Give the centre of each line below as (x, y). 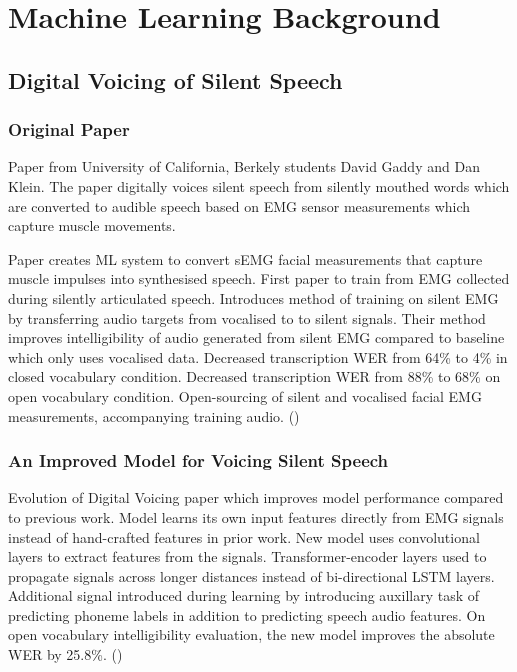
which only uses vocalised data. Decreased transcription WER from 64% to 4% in (258, 356)
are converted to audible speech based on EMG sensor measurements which (239, 205)
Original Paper (69, 129)
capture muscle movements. (92, 225)
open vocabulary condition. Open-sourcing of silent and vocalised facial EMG (245, 395)
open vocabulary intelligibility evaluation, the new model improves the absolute (251, 634)
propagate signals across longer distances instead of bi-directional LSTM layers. (251, 575)
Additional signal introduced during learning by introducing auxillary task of (244, 595)
